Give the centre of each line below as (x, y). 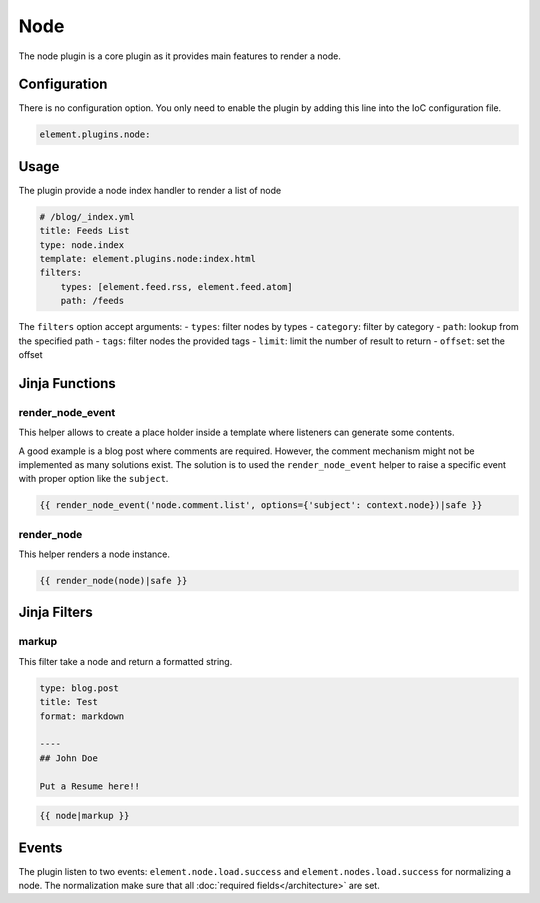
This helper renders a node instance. (94, 554)
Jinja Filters (56, 612)
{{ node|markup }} (84, 816)
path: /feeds (92, 301)
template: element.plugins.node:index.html (148, 259)
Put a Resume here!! (89, 786)
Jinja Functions (67, 383)
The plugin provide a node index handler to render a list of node (150, 190)
